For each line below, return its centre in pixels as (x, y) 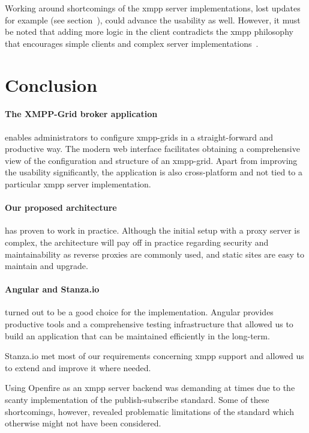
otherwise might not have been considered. (83, 423)
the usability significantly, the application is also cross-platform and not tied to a (154, 172)
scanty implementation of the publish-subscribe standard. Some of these (137, 400)
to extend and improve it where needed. (78, 367)
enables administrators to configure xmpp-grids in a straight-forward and (139, 137)
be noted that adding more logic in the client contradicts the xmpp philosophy (149, 32)
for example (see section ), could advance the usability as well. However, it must (153, 20)
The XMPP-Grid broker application (81, 114)
